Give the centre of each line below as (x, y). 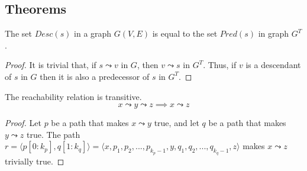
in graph (274, 33)
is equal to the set (185, 33)
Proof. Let (23, 123)
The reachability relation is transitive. (73, 96)
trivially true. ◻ (35, 161)
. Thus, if (220, 65)
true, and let (177, 123)
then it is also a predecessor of (95, 76)
